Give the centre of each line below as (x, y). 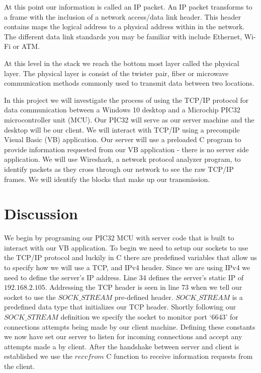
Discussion (41, 213)
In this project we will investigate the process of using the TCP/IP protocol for (126, 100)
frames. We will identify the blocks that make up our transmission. (107, 179)
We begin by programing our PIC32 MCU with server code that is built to (119, 238)
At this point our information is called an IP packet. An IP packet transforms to (128, 7)
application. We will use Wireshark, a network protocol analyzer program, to (122, 159)
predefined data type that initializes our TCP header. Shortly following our (120, 307)
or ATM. (26, 46)
